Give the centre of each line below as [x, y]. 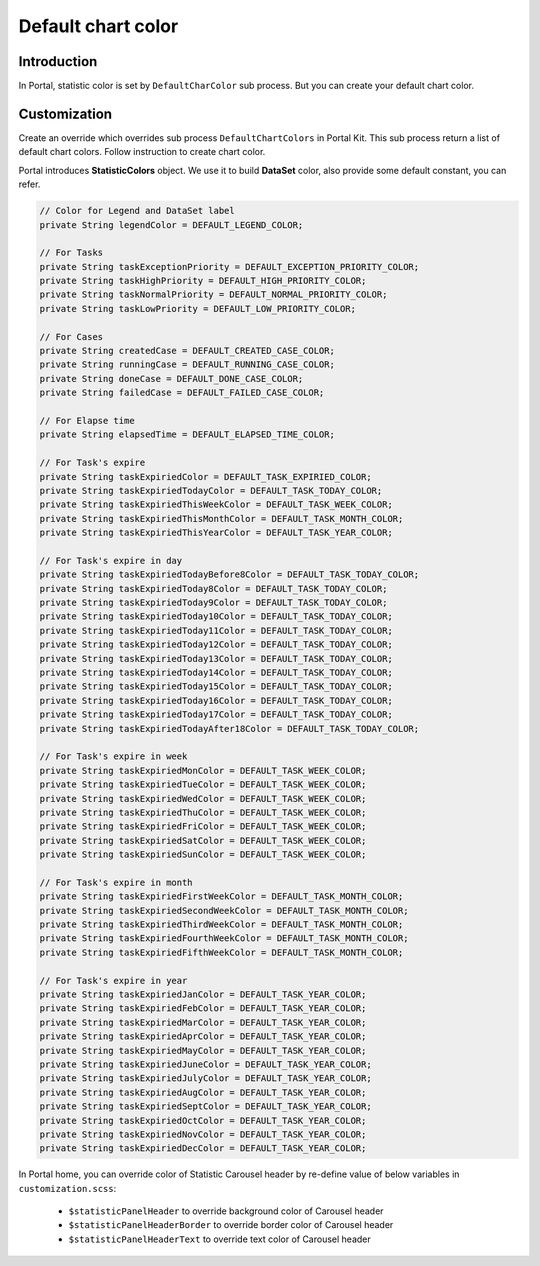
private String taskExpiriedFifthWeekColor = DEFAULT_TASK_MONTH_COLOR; [221, 952]
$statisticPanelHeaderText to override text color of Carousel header [220, 1239]
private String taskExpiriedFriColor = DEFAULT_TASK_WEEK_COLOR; [203, 826]
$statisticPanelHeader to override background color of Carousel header [226, 1211]
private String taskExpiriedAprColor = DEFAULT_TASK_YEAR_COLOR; [203, 1036]
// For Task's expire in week [113, 756]
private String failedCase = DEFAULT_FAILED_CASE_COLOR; [182, 393]
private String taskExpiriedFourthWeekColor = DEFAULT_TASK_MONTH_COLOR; [224, 938]
